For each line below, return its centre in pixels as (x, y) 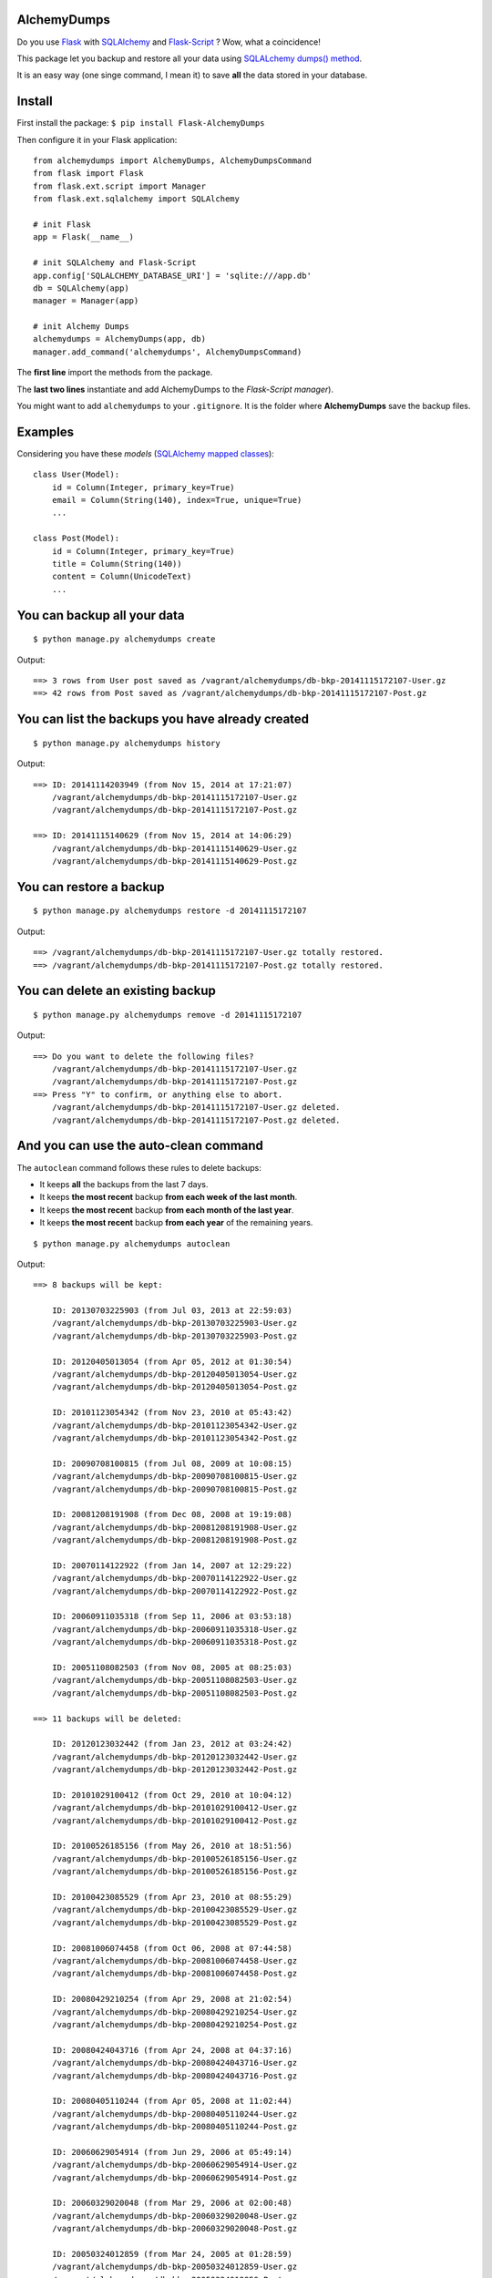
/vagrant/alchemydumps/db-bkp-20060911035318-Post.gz (174, 1642)
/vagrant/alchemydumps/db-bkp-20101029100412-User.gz (174, 1808)
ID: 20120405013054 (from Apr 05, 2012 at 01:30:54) (172, 1361)
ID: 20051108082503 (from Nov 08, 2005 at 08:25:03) (172, 1668)
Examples (46, 431)
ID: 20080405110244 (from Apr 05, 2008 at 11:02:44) (172, 2101)
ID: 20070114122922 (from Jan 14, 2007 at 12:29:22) (172, 1565)
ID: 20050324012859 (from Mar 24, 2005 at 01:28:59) (172, 2254)
